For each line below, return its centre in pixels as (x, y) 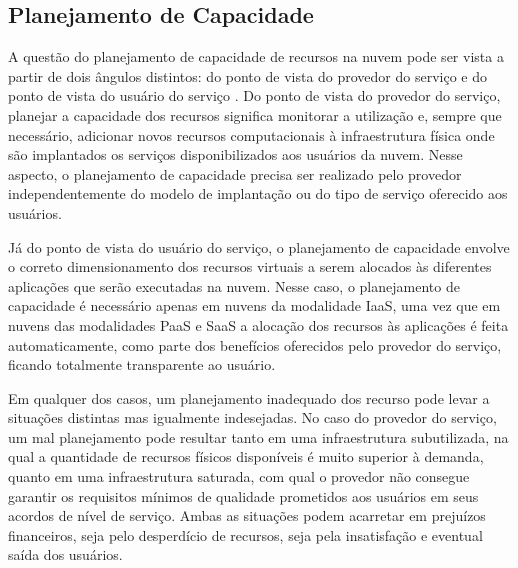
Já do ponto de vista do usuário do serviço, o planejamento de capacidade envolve (259, 246)
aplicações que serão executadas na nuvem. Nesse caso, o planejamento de (234, 285)
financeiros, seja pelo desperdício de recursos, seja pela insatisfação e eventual (245, 534)
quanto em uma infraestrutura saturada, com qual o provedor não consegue (239, 476)
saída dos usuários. (65, 554)
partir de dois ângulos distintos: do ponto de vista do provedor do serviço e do (248, 75)
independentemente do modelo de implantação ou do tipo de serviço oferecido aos (258, 193)
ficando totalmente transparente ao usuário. (142, 364)
